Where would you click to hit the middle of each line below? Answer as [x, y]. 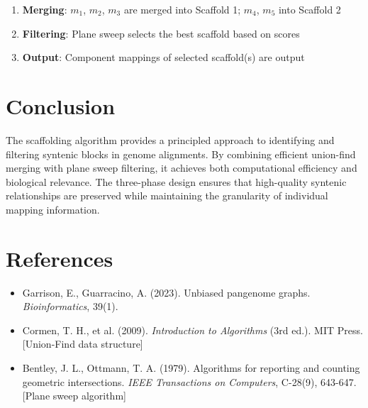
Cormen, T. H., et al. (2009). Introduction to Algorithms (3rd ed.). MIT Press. [193, 330]
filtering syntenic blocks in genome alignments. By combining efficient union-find [181, 154]
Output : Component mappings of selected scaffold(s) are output [163, 57]
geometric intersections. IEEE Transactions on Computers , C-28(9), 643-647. [189, 381]
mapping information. [53, 209]
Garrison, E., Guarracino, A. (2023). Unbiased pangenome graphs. [166, 292]
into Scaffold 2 [310, 9]
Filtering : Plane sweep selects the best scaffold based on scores [161, 33]
